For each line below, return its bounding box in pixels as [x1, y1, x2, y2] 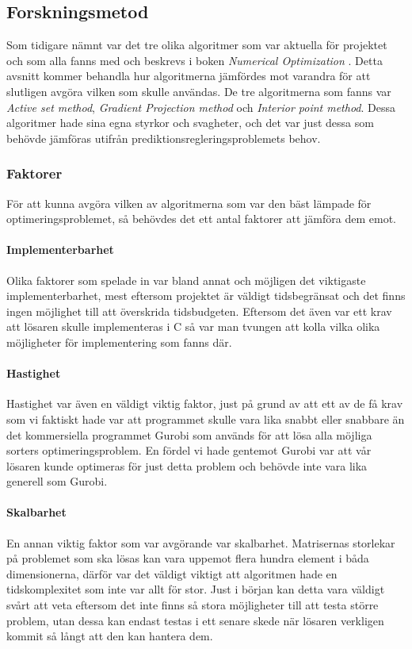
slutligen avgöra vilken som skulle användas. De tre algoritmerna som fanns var [6, 83, 391, 99]
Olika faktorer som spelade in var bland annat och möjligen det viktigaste [6, 271, 366, 288]
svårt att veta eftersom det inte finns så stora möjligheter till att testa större [6, 597, 379, 613]
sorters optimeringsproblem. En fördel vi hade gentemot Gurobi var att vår [6, 442, 372, 459]
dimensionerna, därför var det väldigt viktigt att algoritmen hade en [6, 565, 338, 582]
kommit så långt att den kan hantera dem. [6, 628, 213, 644]
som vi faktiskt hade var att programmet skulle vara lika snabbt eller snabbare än [6, 410, 405, 427]
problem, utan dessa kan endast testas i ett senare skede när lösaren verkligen [6, 612, 384, 628]
